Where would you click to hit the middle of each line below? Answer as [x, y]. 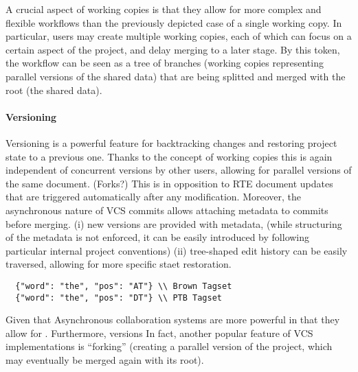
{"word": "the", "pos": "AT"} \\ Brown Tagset [124, 286]
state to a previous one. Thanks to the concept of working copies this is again [169, 156]
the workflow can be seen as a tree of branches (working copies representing [165, 63]
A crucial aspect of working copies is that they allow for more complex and [164, 9]
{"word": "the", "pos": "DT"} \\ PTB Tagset [119, 298]
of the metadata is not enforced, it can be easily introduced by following [158, 237]
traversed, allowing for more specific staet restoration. [119, 264]
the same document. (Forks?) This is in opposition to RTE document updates [169, 183]
